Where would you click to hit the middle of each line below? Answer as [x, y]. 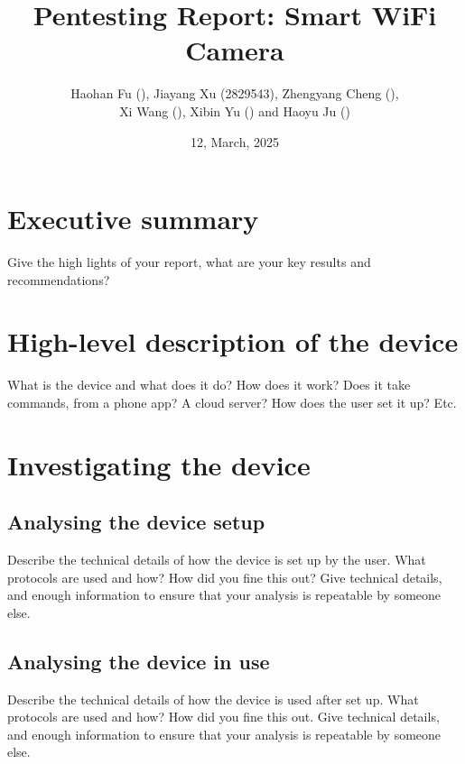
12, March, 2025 [235, 141]
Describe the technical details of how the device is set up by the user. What [217, 560]
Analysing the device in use [139, 661]
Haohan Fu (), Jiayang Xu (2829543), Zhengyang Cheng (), [235, 93]
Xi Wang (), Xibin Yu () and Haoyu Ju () [235, 110]
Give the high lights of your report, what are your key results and [189, 262]
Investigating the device [159, 464]
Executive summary [133, 219]
